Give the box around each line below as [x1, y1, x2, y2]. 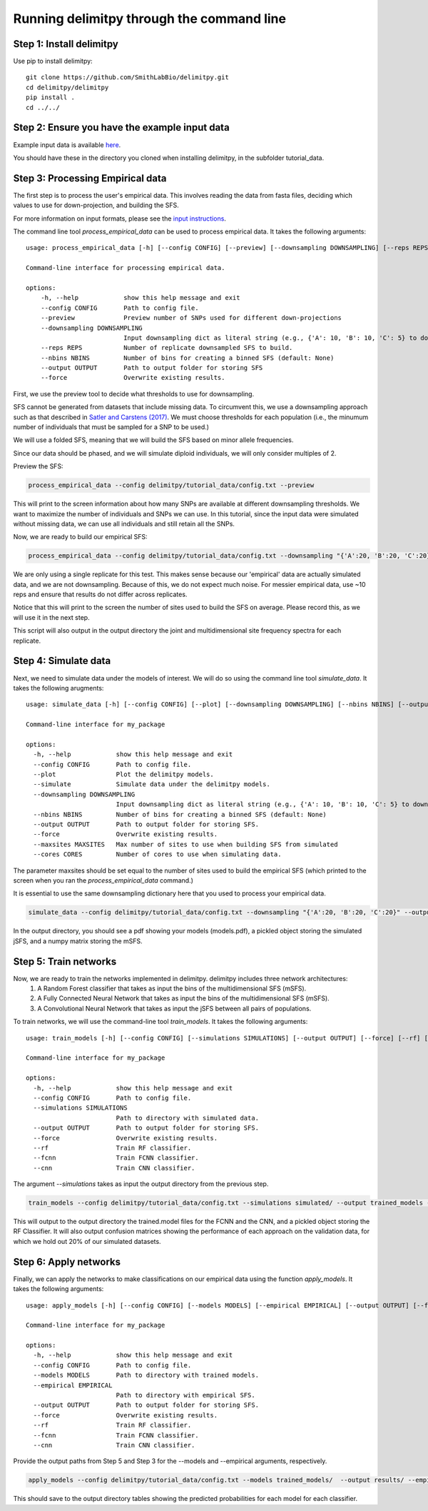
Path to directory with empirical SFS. [116, 1391, 256, 1400]
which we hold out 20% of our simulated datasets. [13, 1237, 161, 1245]
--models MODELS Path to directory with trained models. [33, 1371, 260, 1380]
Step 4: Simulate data [13, 655, 111, 667]
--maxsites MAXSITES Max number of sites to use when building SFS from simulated [33, 840, 338, 848]
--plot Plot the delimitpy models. [33, 770, 214, 778]
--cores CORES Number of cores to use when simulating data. [33, 850, 282, 858]
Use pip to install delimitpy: [13, 57, 93, 66]
